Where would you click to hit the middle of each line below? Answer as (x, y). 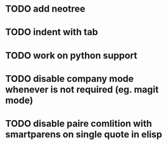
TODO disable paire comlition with (79, 123)
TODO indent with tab (52, 32)
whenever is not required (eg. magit (82, 89)
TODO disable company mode (70, 79)
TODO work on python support (71, 55)
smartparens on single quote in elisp (84, 134)
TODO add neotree (45, 9)
